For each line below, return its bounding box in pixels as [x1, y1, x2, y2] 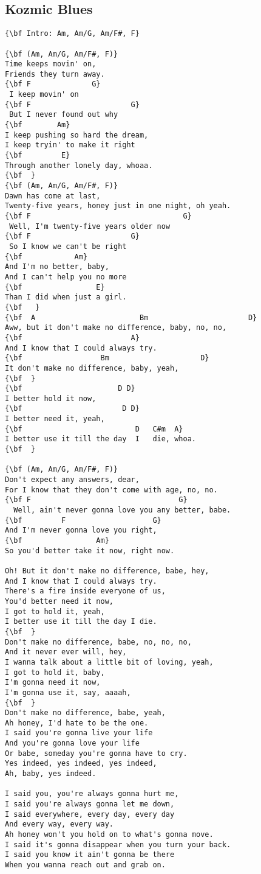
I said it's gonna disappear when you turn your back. [5, 840, 231, 849]
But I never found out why [9, 110, 118, 119]
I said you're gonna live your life [5, 729, 153, 738]
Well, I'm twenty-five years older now [9, 222, 171, 231]
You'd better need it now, [5, 596, 114, 606]
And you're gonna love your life [5, 739, 140, 748]
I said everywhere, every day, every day [5, 809, 175, 819]
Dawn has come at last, [5, 191, 101, 200]
